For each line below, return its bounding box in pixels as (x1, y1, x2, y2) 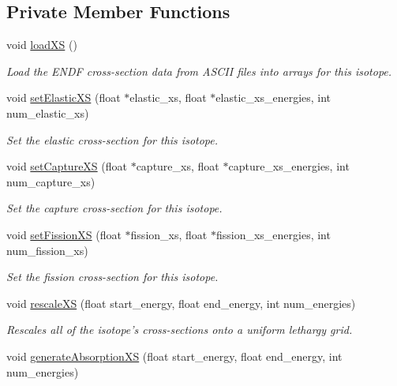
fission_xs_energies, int (215, 226, 331, 242)
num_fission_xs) (6, 242, 88, 258)
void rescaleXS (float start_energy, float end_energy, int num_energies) (6, 294, 356, 311)
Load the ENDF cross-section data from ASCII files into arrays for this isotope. (6, 62, 392, 79)
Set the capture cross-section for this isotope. (6, 200, 223, 216)
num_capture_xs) (6, 173, 96, 189)
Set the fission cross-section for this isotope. (6, 268, 219, 285)
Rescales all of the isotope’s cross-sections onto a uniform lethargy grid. (6, 321, 353, 338)
